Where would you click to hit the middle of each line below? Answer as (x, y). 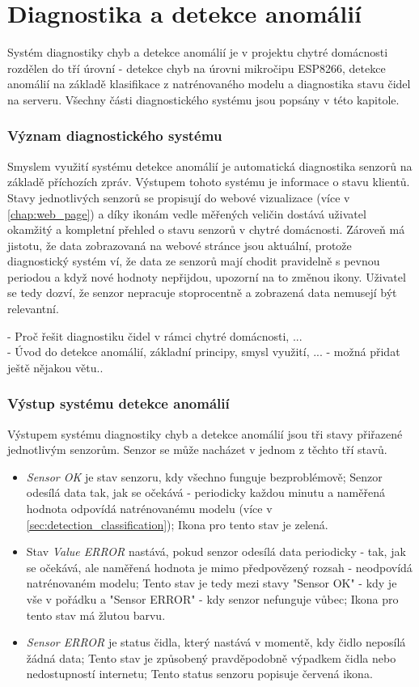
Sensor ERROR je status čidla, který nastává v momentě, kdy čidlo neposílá (216, 642)
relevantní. (33, 309)
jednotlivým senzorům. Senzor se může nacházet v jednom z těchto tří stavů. (197, 450)
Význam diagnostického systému (115, 136)
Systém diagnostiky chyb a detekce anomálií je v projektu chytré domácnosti (198, 52)
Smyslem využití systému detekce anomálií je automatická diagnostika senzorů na (210, 165)
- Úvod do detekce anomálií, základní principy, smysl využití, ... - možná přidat (204, 352)
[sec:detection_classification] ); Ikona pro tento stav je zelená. (177, 524)
